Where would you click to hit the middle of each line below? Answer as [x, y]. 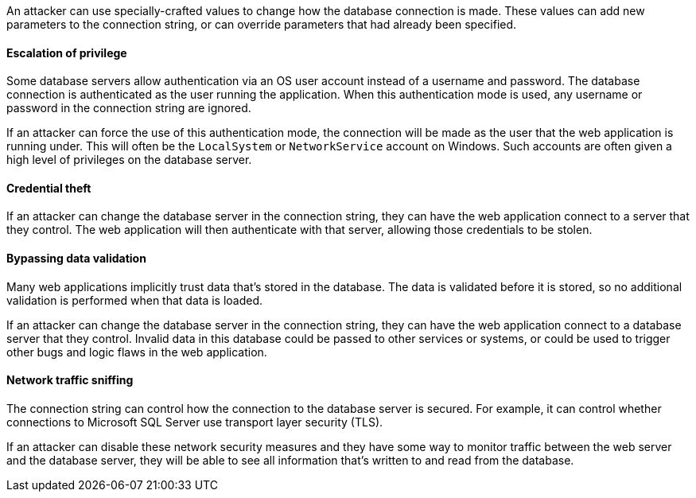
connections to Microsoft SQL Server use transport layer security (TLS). [195, 422]
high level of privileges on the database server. [129, 160]
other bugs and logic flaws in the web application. [137, 352]
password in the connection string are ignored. [129, 108]
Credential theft [49, 188]
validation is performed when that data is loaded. [135, 300]
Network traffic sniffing [70, 380]
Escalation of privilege [67, 53]
